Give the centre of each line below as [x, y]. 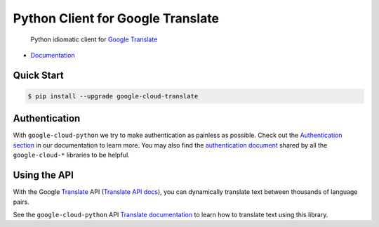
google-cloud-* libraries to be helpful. [71, 155]
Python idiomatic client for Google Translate [94, 39]
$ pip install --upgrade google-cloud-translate [113, 96]
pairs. [21, 202]
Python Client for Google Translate [116, 18]
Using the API [43, 175]
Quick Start [38, 75]
